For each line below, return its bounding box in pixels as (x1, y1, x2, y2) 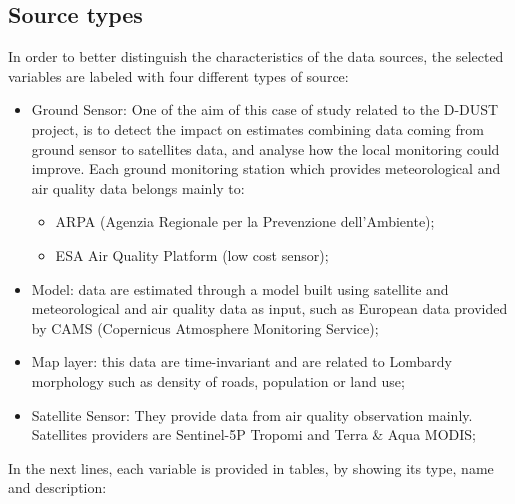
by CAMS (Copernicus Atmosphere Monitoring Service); (31, 317, 379, 338)
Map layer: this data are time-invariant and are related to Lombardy (31, 351, 452, 372)
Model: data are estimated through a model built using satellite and (31, 278, 449, 299)
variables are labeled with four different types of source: (8, 65, 349, 86)
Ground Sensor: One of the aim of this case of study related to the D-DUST (31, 99, 499, 120)
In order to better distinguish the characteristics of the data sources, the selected (8, 46, 504, 67)
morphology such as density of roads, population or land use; (31, 370, 405, 391)
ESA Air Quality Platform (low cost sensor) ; (55, 244, 329, 265)
